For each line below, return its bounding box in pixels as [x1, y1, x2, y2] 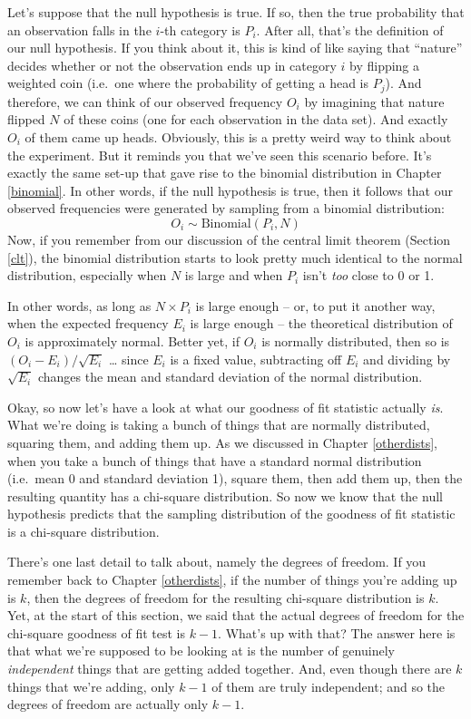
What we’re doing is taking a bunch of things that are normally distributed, [7, 415, 430, 434]
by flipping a [349, 55, 420, 74]
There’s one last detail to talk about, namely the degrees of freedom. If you [7, 552, 427, 571]
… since [108, 349, 149, 368]
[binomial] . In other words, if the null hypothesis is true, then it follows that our [7, 180, 453, 199]
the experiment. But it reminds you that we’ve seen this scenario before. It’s [7, 145, 432, 164]
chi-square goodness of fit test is [7, 623, 186, 642]
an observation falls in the [7, 20, 152, 39]
